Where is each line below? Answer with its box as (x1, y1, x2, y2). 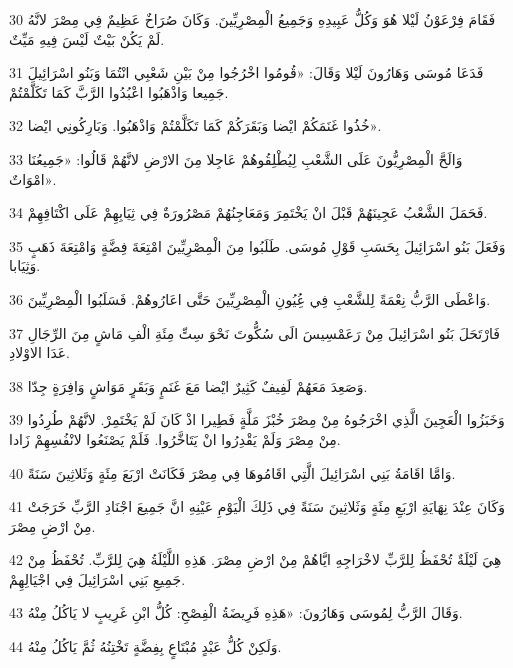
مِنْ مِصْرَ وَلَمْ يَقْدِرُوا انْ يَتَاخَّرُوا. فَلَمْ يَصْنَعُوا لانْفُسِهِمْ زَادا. (9, 428, 341, 449)
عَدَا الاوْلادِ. (9, 342, 71, 363)
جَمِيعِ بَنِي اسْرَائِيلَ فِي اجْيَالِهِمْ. (9, 568, 186, 589)
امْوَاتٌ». (9, 168, 57, 189)
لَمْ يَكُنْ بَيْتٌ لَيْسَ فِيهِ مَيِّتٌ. (9, 28, 165, 49)
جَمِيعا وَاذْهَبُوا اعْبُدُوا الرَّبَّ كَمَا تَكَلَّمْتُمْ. (9, 81, 229, 102)
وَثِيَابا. (9, 255, 41, 276)
